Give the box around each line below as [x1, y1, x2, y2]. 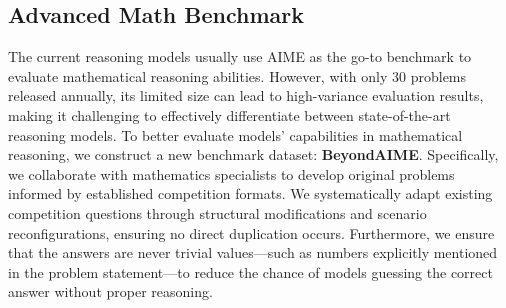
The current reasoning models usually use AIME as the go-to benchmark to [8, 46, 472, 67]
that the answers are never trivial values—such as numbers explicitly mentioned [8, 242, 498, 263]
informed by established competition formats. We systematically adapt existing [8, 183, 493, 204]
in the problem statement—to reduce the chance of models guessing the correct [8, 261, 493, 282]
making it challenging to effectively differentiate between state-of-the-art [8, 104, 451, 125]
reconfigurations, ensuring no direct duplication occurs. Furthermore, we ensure [8, 222, 495, 243]
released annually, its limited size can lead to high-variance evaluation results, [8, 85, 484, 106]
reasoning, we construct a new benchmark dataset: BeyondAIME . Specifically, [8, 144, 499, 165]
